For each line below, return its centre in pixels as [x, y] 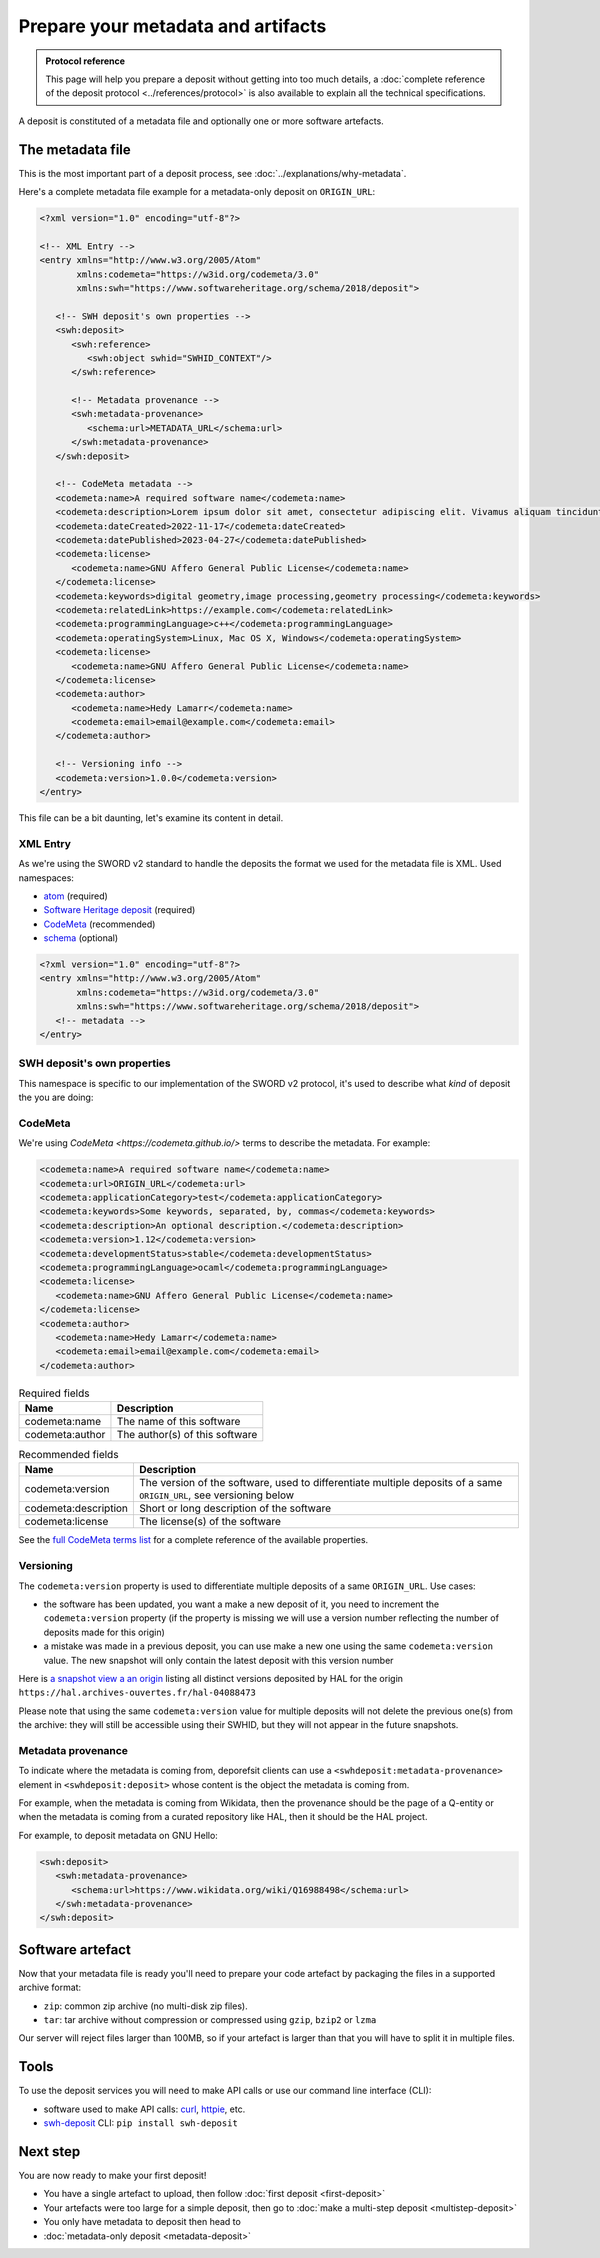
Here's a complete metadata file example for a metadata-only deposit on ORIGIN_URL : [197, 192]
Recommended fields [68, 1455]
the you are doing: [56, 1097]
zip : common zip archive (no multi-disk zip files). [146, 2006]
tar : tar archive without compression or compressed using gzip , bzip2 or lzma [210, 2020]
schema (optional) [81, 938]
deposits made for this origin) [104, 1632]
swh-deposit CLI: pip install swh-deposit [141, 2123]
